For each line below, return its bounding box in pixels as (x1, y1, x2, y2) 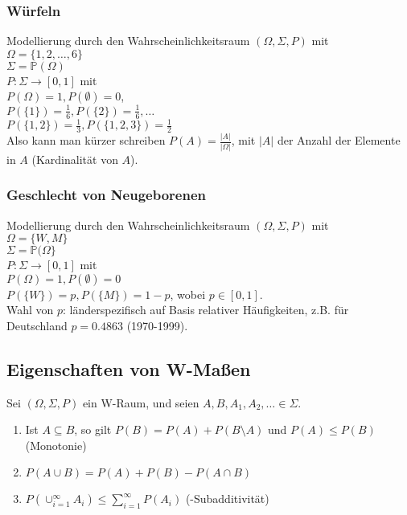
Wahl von (6, 301, 54, 318)
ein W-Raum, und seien (82, 394, 199, 411)
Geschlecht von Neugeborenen (6, 185, 206, 205)
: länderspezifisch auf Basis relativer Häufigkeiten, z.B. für (63, 301, 349, 318)
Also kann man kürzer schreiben (6, 132, 166, 149)
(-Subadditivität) (185, 490, 269, 507)
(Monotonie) (25, 436, 87, 453)
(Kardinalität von (31, 150, 118, 167)
